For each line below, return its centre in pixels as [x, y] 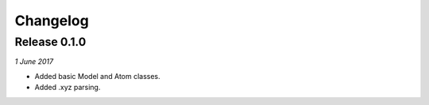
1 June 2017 [34, 62]
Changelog [52, 21]
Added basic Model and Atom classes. [97, 76]
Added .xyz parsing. [68, 88]
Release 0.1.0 [50, 42]
